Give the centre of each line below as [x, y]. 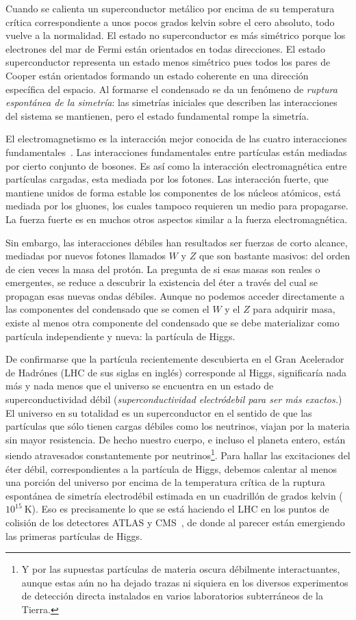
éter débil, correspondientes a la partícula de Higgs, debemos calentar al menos [171, 468]
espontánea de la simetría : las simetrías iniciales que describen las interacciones [171, 102]
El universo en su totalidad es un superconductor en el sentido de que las [159, 412]
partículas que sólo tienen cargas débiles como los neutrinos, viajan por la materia [178, 426]
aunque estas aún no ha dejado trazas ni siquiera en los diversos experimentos [185, 582]
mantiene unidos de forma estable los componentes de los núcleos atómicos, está [173, 192]
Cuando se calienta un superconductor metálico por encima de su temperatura [170, 8]
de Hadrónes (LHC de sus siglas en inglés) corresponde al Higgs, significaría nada [176, 372]
